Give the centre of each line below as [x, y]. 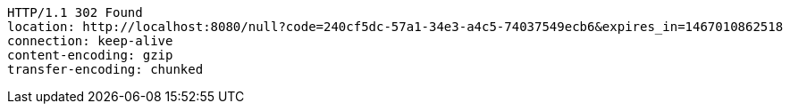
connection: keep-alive [90, 41]
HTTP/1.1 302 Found [75, 12]
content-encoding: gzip [90, 55]
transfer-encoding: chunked [105, 69]
